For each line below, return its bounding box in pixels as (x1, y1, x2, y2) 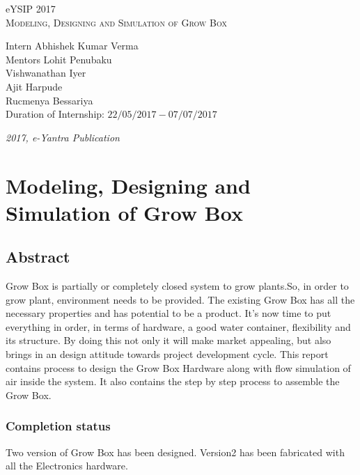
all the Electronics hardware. (6, 458, 128, 473)
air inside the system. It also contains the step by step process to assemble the (6, 374, 340, 389)
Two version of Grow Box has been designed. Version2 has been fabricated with (6, 444, 345, 459)
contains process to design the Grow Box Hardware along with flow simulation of (6, 360, 351, 375)
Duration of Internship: (6, 107, 104, 121)
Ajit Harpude (6, 79, 63, 93)
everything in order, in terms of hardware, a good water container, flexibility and (6, 319, 351, 334)
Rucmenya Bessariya (6, 93, 93, 107)
